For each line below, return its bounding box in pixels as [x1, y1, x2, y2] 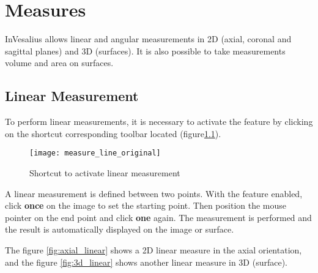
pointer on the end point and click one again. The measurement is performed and [5, 211, 312, 223]
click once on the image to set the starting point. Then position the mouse [5, 199, 287, 212]
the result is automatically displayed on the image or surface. [5, 223, 234, 236]
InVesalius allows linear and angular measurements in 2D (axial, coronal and [5, 32, 292, 45]
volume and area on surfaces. [5, 56, 114, 69]
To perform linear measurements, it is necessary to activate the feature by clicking [5, 115, 313, 128]
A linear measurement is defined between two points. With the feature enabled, [5, 187, 303, 200]
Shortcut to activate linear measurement [29, 166, 180, 179]
